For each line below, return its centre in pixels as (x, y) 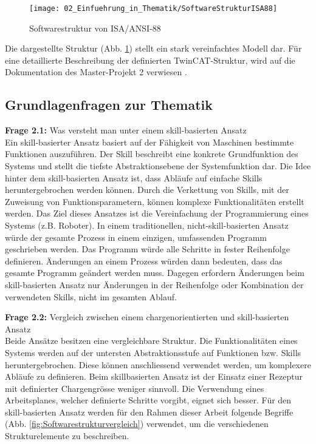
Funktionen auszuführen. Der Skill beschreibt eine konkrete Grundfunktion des (152, 154)
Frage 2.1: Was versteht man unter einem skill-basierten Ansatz (126, 130)
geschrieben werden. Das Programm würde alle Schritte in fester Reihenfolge (147, 249)
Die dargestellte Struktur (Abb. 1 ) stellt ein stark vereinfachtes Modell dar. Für (153, 48)
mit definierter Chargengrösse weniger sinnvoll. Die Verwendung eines (135, 388)
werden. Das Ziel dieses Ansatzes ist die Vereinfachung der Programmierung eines (157, 213)
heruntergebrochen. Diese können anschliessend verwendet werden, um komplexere (158, 364)
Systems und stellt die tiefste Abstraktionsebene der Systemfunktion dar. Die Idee (158, 166)
